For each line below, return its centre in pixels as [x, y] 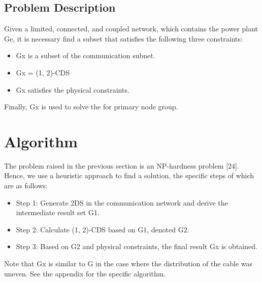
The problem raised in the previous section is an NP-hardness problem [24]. [122, 165]
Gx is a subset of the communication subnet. [86, 55]
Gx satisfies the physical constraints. [73, 89]
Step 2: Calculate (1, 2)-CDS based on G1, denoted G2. [103, 229]
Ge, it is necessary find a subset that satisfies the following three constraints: [123, 38]
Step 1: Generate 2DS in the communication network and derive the [122, 202]
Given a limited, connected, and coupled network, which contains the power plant [131, 29]
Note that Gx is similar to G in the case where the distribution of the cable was [128, 264]
